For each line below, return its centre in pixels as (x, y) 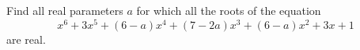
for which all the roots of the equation (229, 10)
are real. (26, 39)
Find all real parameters (65, 10)
